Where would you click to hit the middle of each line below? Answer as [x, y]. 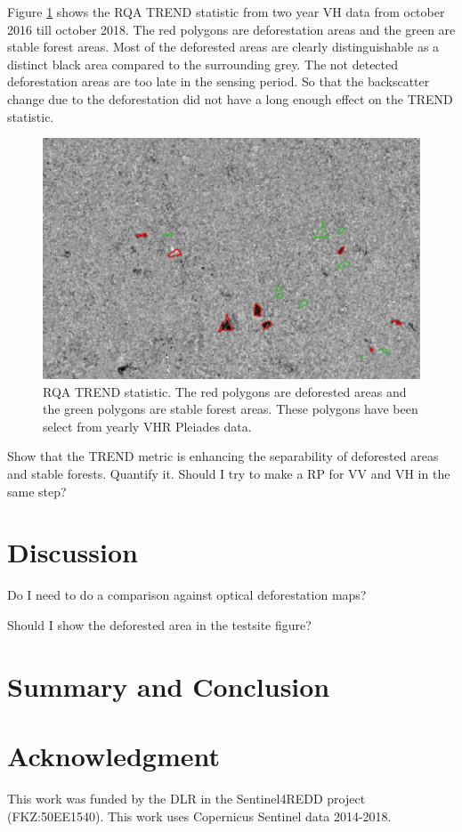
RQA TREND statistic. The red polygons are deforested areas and [225, 391]
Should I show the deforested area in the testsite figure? [159, 624]
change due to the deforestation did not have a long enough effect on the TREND [230, 98]
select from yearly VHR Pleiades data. [147, 426]
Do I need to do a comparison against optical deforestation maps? [187, 595]
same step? [37, 491]
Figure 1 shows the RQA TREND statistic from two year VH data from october [226, 12]
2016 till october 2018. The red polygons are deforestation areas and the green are [231, 29]
